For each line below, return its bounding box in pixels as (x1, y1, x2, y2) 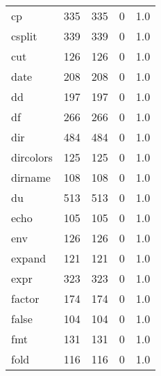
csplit (11, 28, 37, 44)
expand (11, 250, 46, 266)
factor (11, 290, 40, 306)
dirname (11, 169, 51, 185)
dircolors (11, 149, 53, 165)
